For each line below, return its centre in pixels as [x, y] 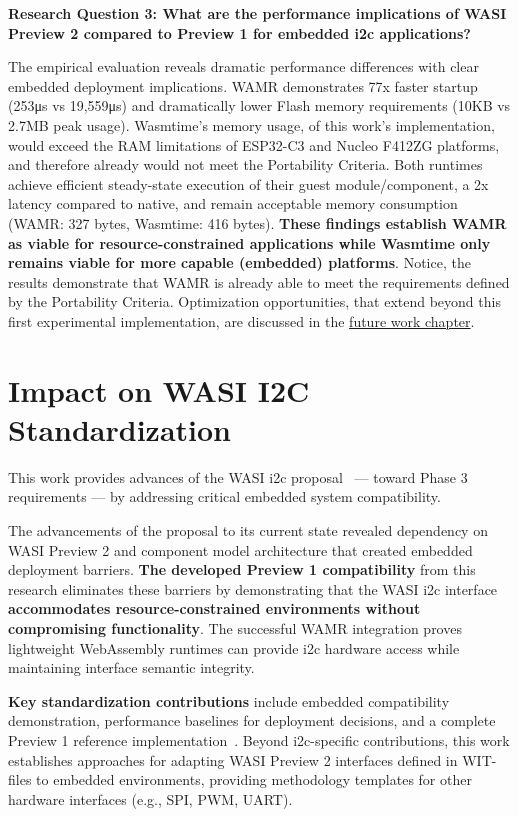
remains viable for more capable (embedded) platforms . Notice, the [239, 262]
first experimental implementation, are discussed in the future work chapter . [241, 320]
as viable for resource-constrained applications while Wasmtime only [249, 242]
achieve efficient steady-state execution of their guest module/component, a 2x [248, 183]
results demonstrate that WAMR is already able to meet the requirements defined [259, 281]
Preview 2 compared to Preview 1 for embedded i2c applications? [239, 32]
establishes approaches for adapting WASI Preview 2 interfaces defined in [233, 759]
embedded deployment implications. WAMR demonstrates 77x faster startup [243, 85]
